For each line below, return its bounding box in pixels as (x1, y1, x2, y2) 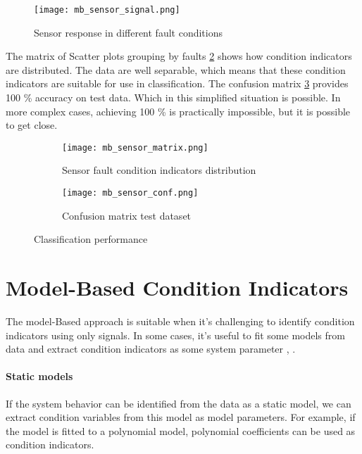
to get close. (6, 118, 58, 132)
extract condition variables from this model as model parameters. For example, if (6, 410, 356, 424)
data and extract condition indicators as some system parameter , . (6, 341, 296, 356)
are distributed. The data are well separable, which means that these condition (6, 62, 346, 77)
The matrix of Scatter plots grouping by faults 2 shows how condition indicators (6, 49, 352, 63)
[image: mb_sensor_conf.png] (62, 188, 199, 198)
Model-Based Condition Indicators (6, 273, 349, 302)
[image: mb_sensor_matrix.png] (62, 142, 208, 153)
